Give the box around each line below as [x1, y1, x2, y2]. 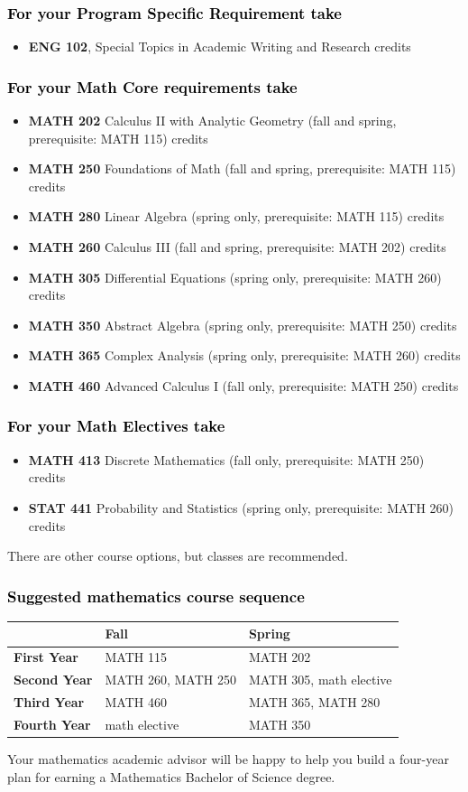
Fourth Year [14, 714, 91, 733]
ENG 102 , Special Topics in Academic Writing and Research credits [28, 37, 411, 56]
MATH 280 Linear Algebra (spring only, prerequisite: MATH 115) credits [28, 207, 445, 226]
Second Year [14, 670, 93, 689]
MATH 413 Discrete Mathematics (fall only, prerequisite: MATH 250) [28, 450, 425, 469]
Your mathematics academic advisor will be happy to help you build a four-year [7, 749, 449, 768]
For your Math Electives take [7, 415, 225, 437]
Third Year [14, 693, 85, 711]
